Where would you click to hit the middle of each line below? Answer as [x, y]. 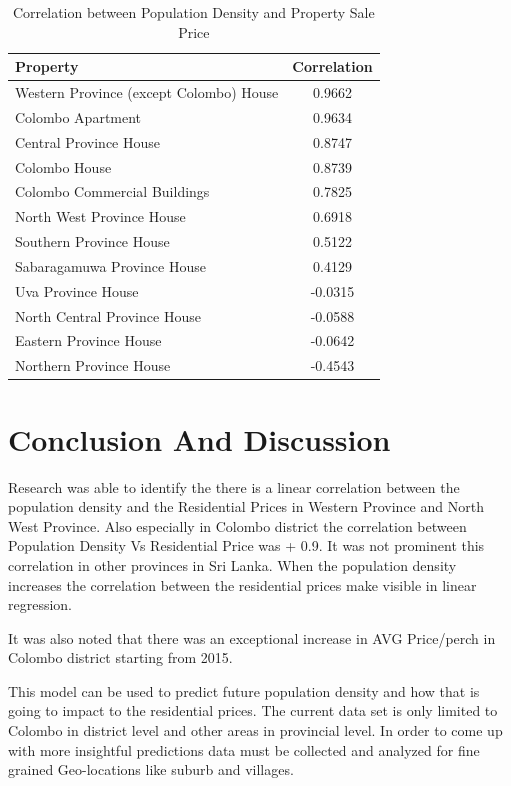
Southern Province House [92, 241]
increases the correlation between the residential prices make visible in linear [242, 584]
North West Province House [100, 216]
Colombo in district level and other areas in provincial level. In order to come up [255, 730]
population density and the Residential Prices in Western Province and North [246, 506]
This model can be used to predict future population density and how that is [244, 690]
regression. [40, 604]
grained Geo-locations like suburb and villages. [151, 769]
